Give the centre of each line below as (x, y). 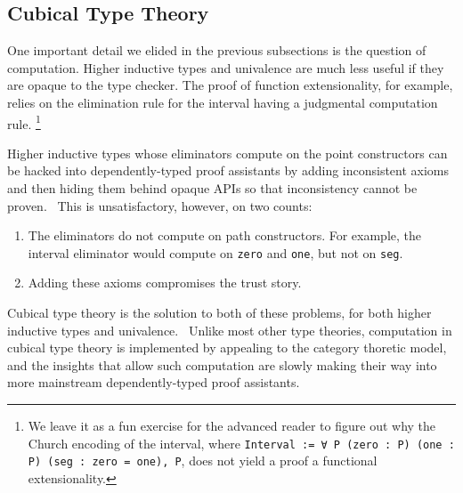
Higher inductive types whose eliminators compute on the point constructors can (227, 153)
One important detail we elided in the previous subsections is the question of (217, 50)
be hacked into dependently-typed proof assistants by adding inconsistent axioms (228, 170)
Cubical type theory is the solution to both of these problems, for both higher (219, 313)
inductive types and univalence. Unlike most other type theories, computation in (230, 330)
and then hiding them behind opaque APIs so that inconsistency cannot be (212, 188)
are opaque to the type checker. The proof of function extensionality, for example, (230, 85)
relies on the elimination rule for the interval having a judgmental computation (223, 102)
